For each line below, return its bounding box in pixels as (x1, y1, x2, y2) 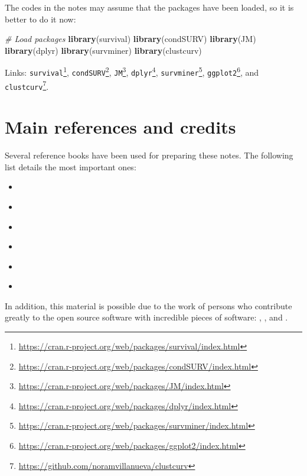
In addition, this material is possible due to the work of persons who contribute (5, 299, 292, 312)
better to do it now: (5, 12, 76, 25)
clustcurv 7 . (5, 78, 49, 92)
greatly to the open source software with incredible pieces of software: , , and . (5, 311, 288, 323)
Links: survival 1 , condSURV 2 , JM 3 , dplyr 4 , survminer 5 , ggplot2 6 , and (5, 64, 259, 79)
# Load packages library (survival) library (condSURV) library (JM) (5, 33, 256, 45)
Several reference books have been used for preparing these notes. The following (5, 149, 293, 161)
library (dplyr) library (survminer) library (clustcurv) (5, 44, 202, 56)
